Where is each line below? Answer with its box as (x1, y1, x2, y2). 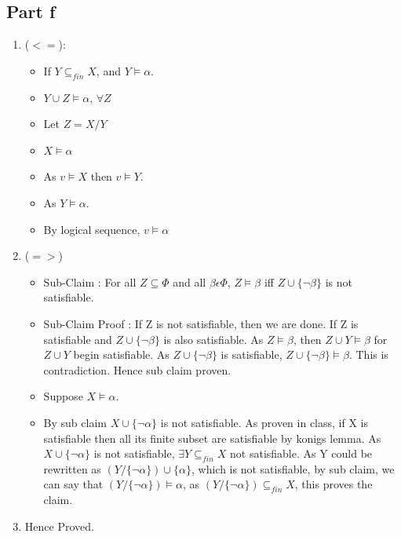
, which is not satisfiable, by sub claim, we (191, 460, 395, 477)
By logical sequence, (43, 221, 140, 237)
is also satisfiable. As (163, 331, 264, 347)
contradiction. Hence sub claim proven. (43, 361, 231, 378)
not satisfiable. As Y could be (230, 445, 373, 462)
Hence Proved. (24, 517, 94, 534)
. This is (348, 346, 388, 363)
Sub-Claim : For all (43, 273, 137, 290)
